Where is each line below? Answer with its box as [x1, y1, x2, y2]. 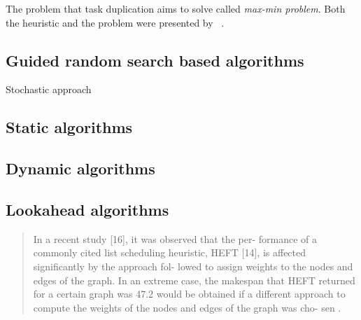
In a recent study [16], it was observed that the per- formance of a [33, 231, 317, 246]
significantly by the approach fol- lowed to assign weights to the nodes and [33, 258, 353, 273]
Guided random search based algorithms [6, 49, 304, 71]
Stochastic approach [6, 82, 92, 97]
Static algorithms [6, 116, 133, 138]
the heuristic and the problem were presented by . [6, 15, 225, 29]
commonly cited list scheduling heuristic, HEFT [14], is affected [33, 245, 306, 260]
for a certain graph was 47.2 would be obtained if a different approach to [33, 286, 346, 301]
